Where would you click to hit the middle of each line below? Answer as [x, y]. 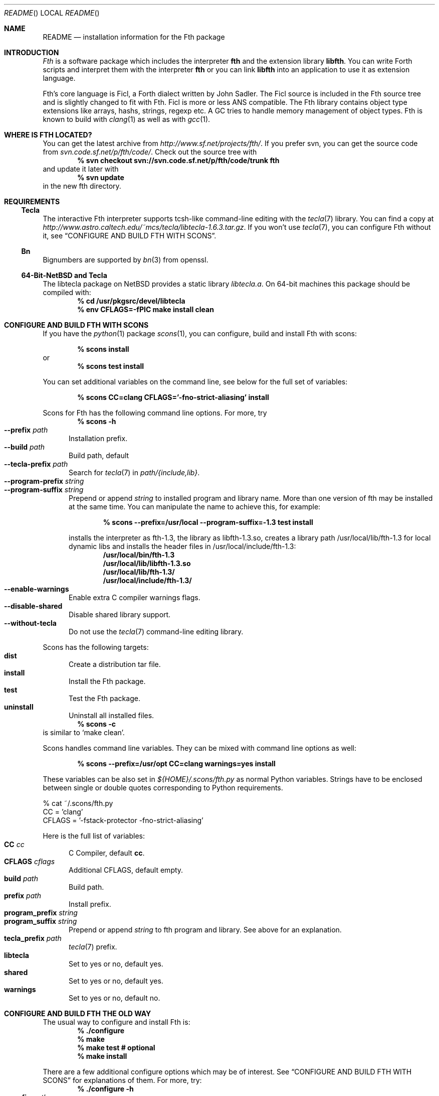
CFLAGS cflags [30, 861]
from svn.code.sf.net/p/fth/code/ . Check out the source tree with [150, 152]
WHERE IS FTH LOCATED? [48, 135]
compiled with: [67, 292]
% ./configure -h [105, 1089]
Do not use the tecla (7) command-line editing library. [156, 632]
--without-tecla [30, 623]
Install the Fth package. [107, 681]
